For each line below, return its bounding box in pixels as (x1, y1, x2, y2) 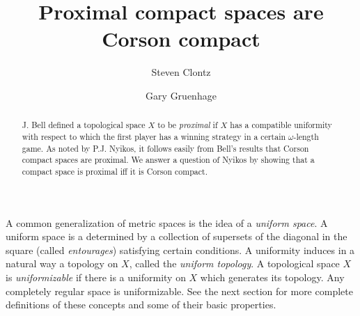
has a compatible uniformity (230, 119, 332, 131)
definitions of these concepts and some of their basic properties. (6, 297, 276, 312)
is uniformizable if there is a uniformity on (6, 269, 186, 284)
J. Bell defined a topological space (22, 119, 146, 131)
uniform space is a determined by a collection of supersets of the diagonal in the (6, 229, 347, 244)
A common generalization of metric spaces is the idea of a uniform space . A (6, 215, 328, 230)
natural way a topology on (6, 256, 118, 271)
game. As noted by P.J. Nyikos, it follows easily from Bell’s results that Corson (22, 142, 309, 154)
